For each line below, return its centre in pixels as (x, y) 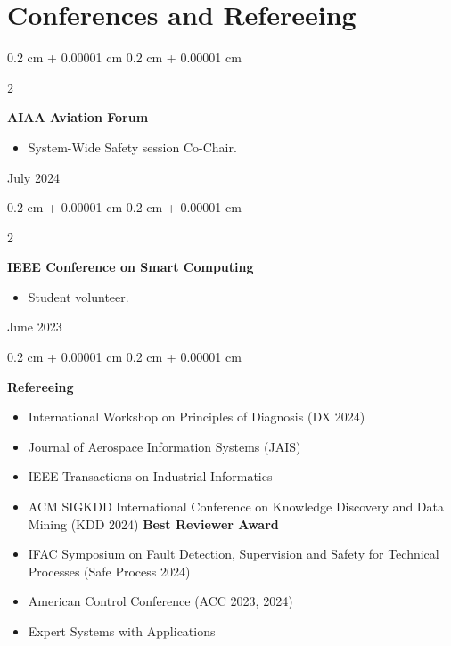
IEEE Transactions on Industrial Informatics (150, 476)
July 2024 (33, 177)
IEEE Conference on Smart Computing (131, 267)
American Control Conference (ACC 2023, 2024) (160, 601)
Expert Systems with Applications (122, 631)
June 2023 (35, 327)
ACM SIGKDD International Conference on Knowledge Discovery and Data (236, 507)
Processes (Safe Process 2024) (109, 571)
